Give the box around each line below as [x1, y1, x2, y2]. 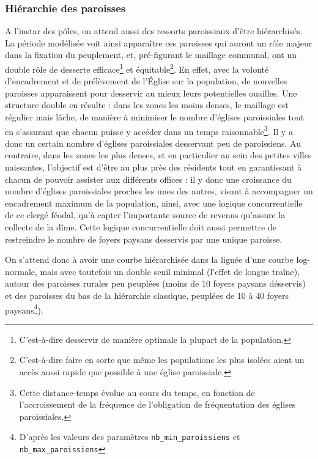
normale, [5, 265, 37, 277]
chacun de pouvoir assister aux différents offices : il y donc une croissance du [5, 172, 292, 185]
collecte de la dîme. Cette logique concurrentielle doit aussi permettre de [5, 221, 276, 233]
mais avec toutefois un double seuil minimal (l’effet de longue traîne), [40, 265, 300, 277]
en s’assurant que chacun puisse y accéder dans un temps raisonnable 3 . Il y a [5, 123, 293, 138]
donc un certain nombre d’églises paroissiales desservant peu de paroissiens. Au [5, 136, 301, 149]
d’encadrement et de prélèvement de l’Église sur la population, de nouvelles [5, 75, 287, 87]
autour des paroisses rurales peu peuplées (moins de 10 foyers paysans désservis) [5, 277, 306, 290]
